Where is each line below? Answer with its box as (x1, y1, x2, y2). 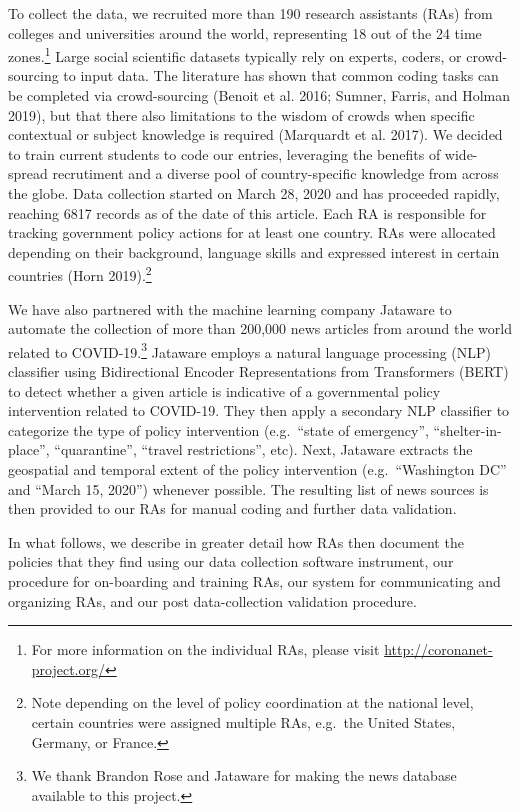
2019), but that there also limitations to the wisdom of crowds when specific (8, 104, 475, 125)
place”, (8, 439, 50, 460)
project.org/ (31, 658, 106, 679)
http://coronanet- (384, 639, 493, 660)
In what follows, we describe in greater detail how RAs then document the (8, 531, 464, 552)
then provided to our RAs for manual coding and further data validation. (8, 498, 457, 519)
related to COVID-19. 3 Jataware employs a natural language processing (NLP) (8, 338, 492, 362)
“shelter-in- (433, 419, 502, 440)
